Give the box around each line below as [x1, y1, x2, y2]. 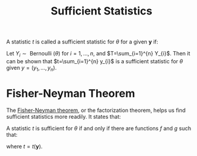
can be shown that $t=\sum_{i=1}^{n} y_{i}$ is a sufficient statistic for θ [6, 57, 183, 64]
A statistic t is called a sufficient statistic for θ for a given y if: [6, 38, 158, 46]
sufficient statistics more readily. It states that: [6, 113, 121, 120]
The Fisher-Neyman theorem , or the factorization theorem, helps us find [6, 107, 186, 114]
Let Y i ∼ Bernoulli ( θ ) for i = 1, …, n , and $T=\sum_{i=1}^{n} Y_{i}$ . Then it [6, 50, 190, 58]
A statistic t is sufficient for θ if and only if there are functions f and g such [6, 125, 192, 132]
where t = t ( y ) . [6, 143, 43, 150]
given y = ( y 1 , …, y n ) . [6, 64, 57, 73]
